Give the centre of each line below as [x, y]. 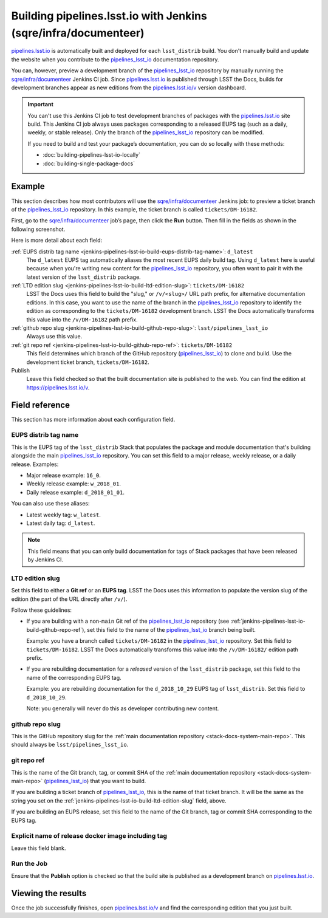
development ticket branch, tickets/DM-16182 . [88, 362]
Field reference [40, 405]
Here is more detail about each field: [57, 241]
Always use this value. [54, 337]
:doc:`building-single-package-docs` [89, 163]
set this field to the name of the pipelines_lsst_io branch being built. [172, 629]
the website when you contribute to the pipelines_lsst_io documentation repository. [115, 59]
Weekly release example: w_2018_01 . [74, 484]
